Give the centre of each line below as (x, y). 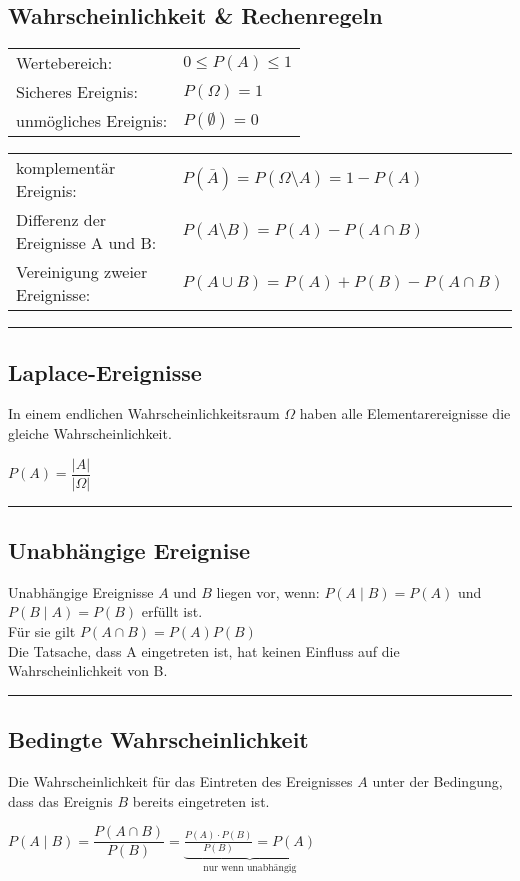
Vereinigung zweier (82, 272)
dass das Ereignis (60, 800)
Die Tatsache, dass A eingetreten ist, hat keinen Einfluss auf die (204, 650)
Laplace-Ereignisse (105, 371)
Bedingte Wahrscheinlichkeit (158, 739)
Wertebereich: (64, 63)
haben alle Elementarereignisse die (405, 413)
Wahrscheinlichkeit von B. (88, 670)
